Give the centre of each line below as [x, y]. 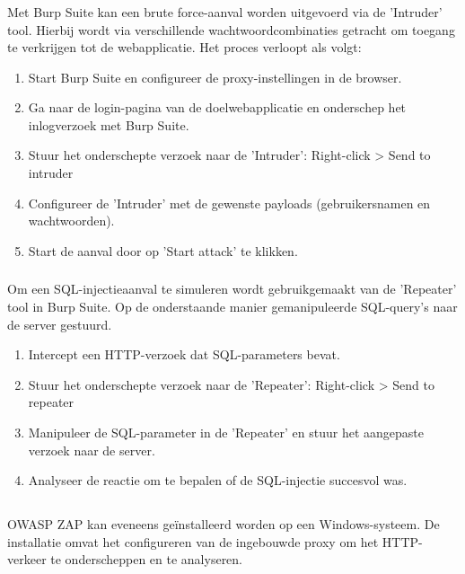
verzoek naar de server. [92, 450]
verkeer [27, 559]
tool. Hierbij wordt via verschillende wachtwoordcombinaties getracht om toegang [231, 29]
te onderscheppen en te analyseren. [147, 559]
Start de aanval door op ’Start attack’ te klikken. [163, 250]
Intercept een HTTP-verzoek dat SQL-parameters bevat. [184, 354]
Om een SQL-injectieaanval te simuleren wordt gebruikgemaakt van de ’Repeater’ [232, 289]
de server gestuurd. [60, 324]
